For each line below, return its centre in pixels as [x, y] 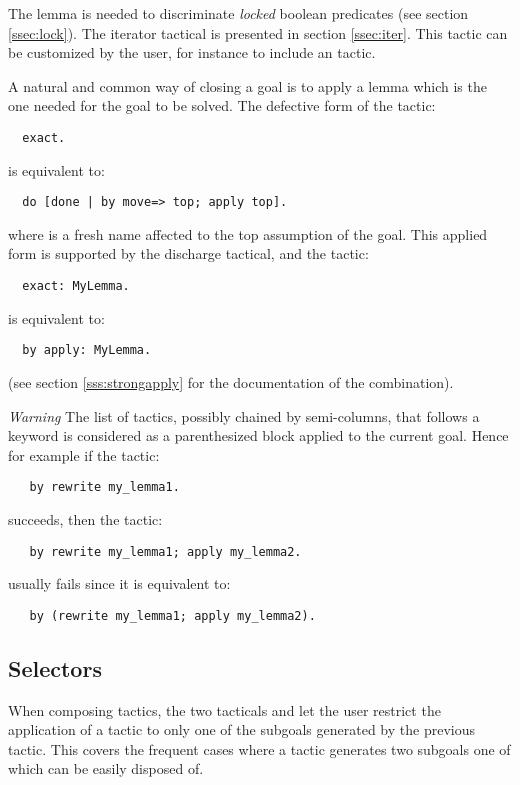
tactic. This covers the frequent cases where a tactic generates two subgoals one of [259, 748]
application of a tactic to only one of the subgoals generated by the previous [241, 729]
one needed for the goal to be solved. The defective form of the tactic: [222, 105]
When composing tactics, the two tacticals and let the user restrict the [224, 709]
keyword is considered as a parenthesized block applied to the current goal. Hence [258, 435]
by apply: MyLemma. [87, 350]
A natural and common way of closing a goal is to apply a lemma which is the [247, 85]
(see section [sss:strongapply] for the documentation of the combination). [231, 381]
